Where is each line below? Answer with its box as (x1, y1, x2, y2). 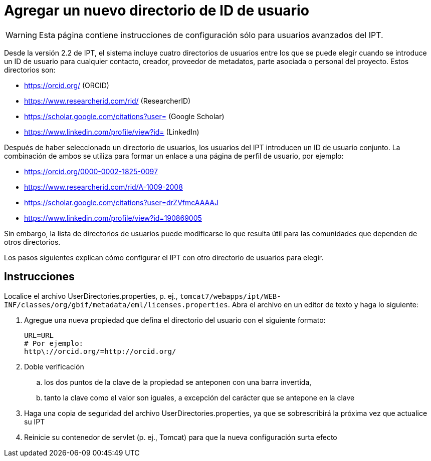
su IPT (24, 417, 45, 426)
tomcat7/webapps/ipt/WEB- (179, 292, 281, 300)
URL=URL (24, 331, 54, 339)
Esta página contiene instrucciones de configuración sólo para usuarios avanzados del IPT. (39, 30, 383, 40)
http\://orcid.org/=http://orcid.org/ (24, 347, 176, 355)
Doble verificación (24, 362, 84, 371)
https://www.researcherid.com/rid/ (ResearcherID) (24, 96, 191, 105)
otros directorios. (4, 237, 61, 246)
